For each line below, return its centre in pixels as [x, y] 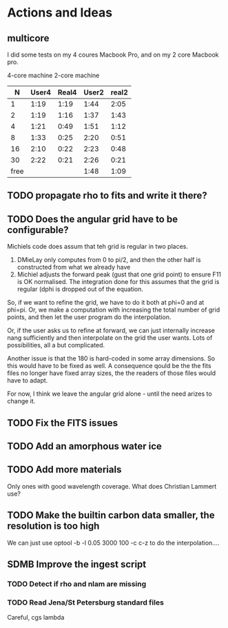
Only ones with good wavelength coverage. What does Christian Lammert [112, 486]
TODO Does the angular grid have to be [92, 219]
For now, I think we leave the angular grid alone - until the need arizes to [110, 394]
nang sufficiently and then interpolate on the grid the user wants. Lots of [110, 338]
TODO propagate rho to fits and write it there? [107, 195]
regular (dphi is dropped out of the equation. [80, 289]
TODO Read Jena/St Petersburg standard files [85, 602]
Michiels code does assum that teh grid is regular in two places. [97, 247]
